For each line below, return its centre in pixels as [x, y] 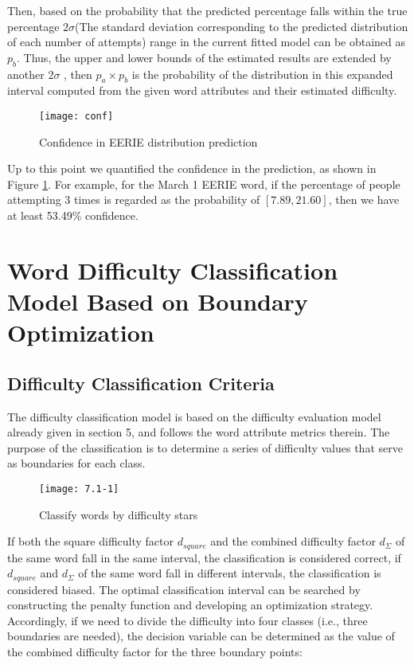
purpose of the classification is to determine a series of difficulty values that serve [205, 447]
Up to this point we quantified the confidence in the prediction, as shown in [192, 168]
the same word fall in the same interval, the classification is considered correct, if [204, 557]
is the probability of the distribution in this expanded [262, 74]
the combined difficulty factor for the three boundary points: [155, 652]
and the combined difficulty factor [293, 541]
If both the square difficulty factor [91, 541]
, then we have [364, 199]
